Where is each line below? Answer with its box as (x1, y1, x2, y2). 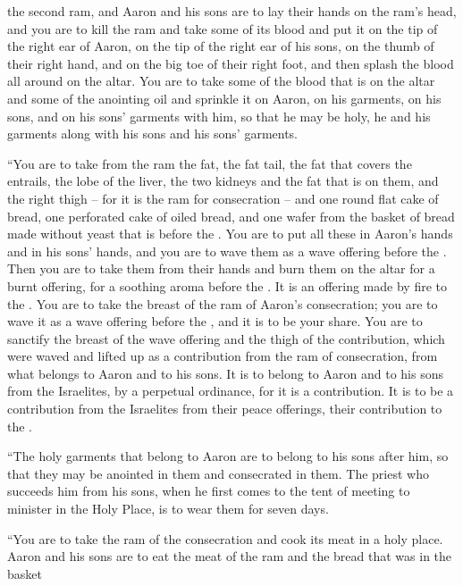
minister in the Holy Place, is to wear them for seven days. (7, 499, 329, 518)
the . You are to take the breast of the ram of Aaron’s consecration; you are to (7, 294, 438, 313)
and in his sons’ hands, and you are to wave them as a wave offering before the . (7, 241, 447, 260)
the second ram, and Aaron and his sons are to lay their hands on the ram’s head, (7, 2, 457, 20)
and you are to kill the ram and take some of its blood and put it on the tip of (7, 19, 438, 38)
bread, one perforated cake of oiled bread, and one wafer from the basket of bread (7, 206, 455, 225)
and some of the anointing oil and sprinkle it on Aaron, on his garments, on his (7, 88, 442, 107)
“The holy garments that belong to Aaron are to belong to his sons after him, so (7, 447, 449, 465)
